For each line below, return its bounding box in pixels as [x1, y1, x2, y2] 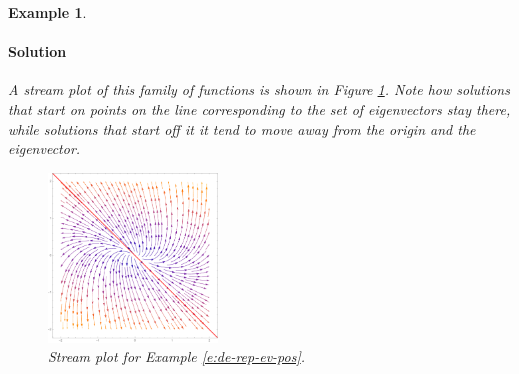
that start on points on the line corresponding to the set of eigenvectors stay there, [8, 98, 511, 119]
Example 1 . [8, 2, 87, 22]
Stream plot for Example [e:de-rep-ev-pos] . [48, 346, 306, 367]
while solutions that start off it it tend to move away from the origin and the [8, 118, 476, 139]
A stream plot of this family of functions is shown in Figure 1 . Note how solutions [8, 79, 510, 100]
